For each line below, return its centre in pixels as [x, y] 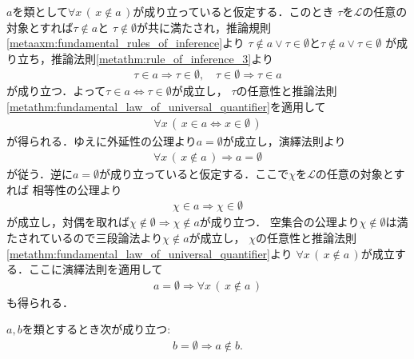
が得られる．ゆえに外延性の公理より [102, 140]
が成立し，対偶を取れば [68, 222]
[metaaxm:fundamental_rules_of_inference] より [125, 43]
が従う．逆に [40, 174]
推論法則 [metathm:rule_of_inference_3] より [162, 58]
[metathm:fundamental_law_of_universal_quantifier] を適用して [166, 106]
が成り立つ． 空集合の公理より [279, 222]
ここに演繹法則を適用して [96, 269]
